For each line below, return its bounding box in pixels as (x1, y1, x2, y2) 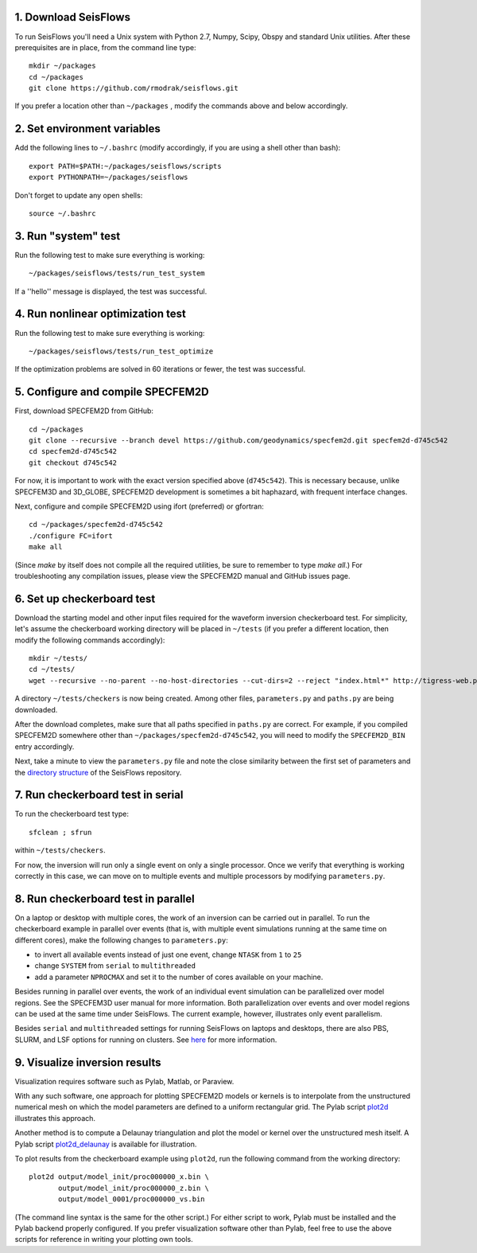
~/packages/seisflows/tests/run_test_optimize (29, 346, 214, 356)
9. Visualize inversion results (14, 1056, 161, 1069)
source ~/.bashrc (29, 209, 96, 218)
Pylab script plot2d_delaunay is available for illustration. (14, 1139, 197, 1149)
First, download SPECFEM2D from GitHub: (14, 406, 154, 416)
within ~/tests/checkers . (14, 845, 107, 855)
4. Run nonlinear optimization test (14, 307, 186, 321)
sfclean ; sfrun (29, 828, 92, 837)
